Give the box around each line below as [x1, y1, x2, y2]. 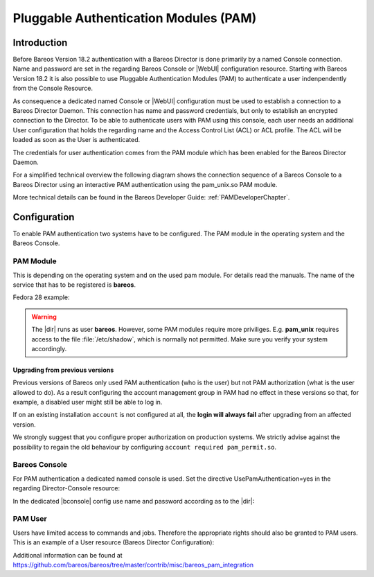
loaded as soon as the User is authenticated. [12, 136, 141, 144]
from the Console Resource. [12, 84, 93, 93]
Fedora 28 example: [12, 293, 70, 301]
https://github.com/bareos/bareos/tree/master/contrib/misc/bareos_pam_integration [12, 560, 254, 569]
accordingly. [31, 344, 67, 353]
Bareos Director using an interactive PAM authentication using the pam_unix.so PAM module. [12, 180, 278, 188]
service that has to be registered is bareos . [12, 281, 136, 289]
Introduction [12, 37, 68, 48]
